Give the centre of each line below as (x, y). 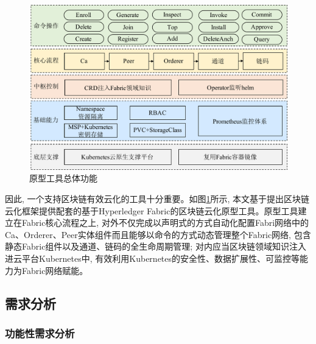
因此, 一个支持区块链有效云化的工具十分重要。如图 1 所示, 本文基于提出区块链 (157, 198)
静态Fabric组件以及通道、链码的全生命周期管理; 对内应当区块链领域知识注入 (156, 246)
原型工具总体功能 (63, 178)
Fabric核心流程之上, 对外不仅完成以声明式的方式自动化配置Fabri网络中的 (165, 223)
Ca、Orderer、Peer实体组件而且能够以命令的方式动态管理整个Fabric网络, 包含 (158, 234)
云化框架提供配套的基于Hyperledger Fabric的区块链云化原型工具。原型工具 (152, 210)
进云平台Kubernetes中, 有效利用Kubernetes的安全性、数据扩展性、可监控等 (153, 258)
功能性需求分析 (40, 333)
